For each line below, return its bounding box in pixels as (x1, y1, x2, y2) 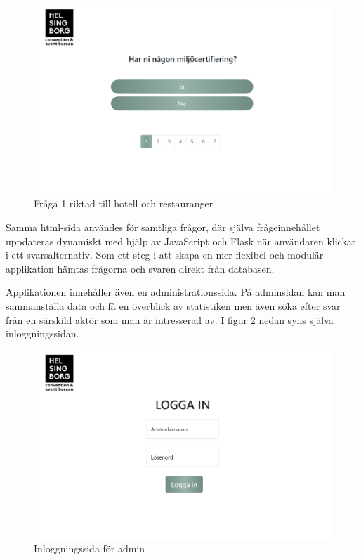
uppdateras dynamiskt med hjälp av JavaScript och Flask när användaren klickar (6, 233, 356, 248)
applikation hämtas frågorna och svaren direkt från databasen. (6, 261, 275, 275)
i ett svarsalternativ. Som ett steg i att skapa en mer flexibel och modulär (6, 247, 324, 262)
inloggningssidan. (6, 326, 79, 341)
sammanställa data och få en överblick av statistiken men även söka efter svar (6, 299, 341, 313)
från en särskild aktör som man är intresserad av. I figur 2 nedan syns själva (6, 312, 334, 327)
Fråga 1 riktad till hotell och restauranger (34, 196, 214, 211)
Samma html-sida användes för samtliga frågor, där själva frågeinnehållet (6, 220, 320, 235)
